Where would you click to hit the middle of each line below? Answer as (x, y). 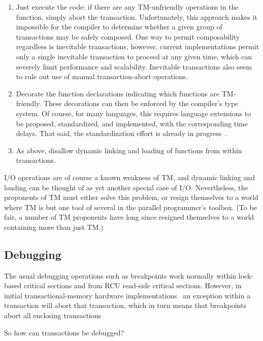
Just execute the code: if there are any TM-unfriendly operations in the (127, 7)
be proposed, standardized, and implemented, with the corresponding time (132, 123)
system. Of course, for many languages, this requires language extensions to (134, 113)
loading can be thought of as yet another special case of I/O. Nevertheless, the (126, 187)
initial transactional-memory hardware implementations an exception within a (127, 295)
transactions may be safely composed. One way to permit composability (128, 36)
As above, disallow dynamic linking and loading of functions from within (129, 150)
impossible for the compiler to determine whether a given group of (119, 27)
